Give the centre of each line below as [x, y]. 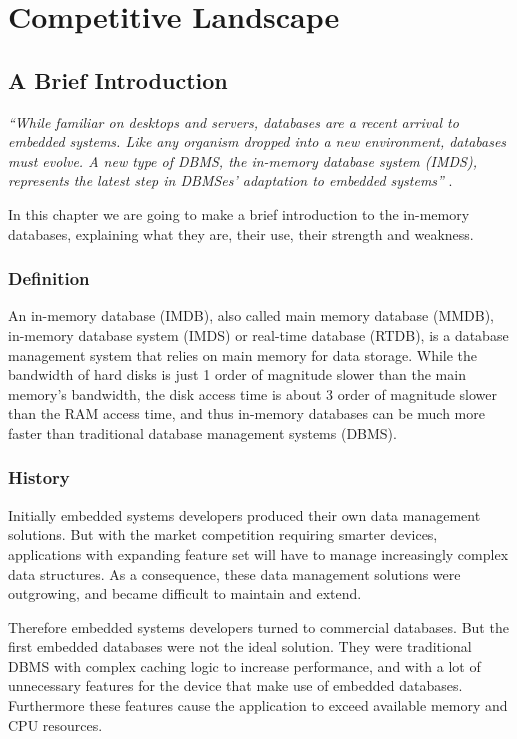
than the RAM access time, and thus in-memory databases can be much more [246, 413]
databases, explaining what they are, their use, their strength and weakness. [241, 233]
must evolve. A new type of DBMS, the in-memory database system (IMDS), [242, 160]
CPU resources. [55, 724]
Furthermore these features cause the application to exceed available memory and [258, 705]
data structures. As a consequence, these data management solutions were [234, 573]
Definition [49, 278]
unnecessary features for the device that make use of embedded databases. [235, 685]
